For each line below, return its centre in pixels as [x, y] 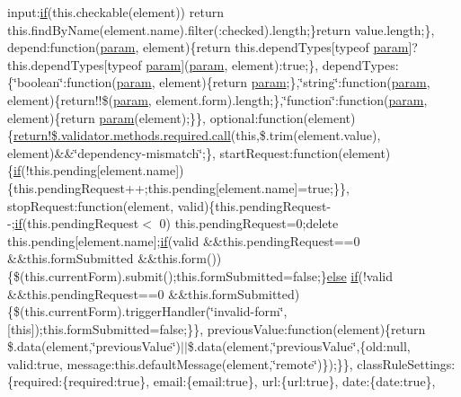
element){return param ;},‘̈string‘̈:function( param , [295, 82]
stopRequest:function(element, [91, 205]
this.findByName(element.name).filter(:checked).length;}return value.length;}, [221, 29]
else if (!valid [360, 275]
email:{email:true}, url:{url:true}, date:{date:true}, [294, 381]
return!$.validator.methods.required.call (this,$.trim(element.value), [197, 135]
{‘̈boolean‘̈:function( [62, 82]
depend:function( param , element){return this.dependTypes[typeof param [208, 47]
